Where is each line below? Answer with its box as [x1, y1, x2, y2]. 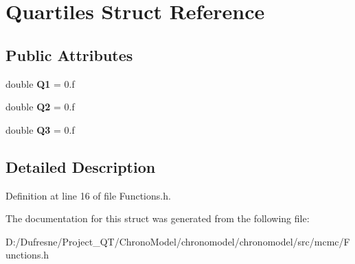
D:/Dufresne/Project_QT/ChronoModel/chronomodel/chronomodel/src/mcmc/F [5, 234, 350, 248]
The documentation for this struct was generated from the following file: [5, 211, 310, 226]
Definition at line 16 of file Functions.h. [5, 188, 171, 202]
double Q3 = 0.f [5, 122, 75, 136]
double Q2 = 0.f [5, 99, 75, 114]
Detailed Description [5, 156, 156, 177]
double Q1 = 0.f [5, 76, 75, 91]
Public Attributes [5, 44, 133, 65]
